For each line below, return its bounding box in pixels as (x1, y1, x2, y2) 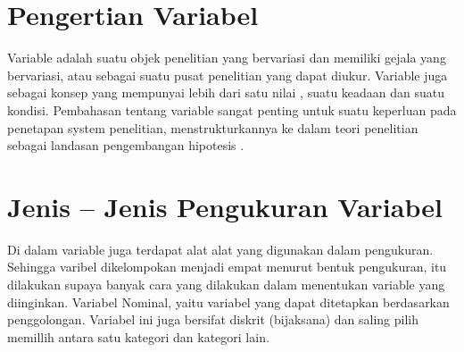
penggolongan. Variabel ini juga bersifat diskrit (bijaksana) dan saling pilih (7, 310, 418, 329)
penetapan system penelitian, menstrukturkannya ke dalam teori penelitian (7, 118, 418, 137)
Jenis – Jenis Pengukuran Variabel (7, 188, 443, 224)
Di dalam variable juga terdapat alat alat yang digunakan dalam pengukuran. (7, 239, 434, 258)
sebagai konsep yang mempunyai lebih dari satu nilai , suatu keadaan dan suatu (7, 83, 445, 102)
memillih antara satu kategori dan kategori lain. (7, 327, 269, 346)
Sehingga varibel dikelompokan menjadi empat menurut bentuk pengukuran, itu (7, 257, 447, 276)
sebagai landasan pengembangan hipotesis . (7, 136, 244, 155)
